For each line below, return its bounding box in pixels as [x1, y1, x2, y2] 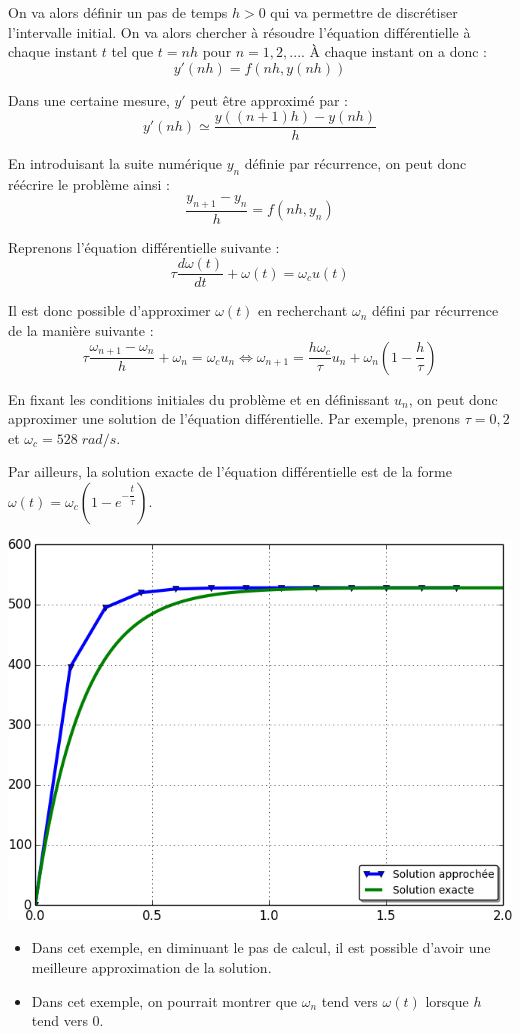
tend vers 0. [31, 1010, 104, 1031]
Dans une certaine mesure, [8, 89, 170, 110]
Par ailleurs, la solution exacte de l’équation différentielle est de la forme [8, 461, 452, 482]
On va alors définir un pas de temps [8, 2, 228, 22]
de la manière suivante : [8, 319, 154, 340]
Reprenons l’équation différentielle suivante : [8, 236, 280, 257]
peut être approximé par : [190, 89, 348, 110]
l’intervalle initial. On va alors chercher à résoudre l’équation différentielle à [8, 21, 471, 42]
